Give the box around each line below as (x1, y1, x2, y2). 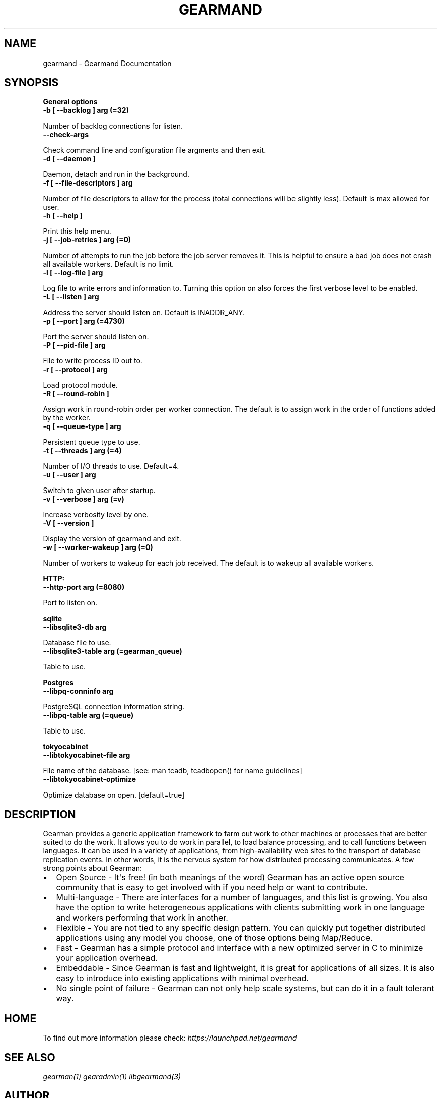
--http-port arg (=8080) (43, 583, 125, 592)
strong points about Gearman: (43, 864, 142, 873)
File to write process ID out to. (43, 356, 142, 365)
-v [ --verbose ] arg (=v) (43, 495, 124, 504)
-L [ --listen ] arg (43, 292, 99, 301)
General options (43, 97, 98, 106)
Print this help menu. (43, 227, 111, 236)
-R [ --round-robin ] (43, 389, 109, 398)
